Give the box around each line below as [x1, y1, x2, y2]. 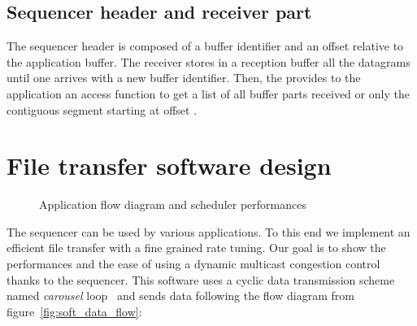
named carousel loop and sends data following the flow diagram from [7, 287, 354, 304]
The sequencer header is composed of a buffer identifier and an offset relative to [7, 37, 404, 54]
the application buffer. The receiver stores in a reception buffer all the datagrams [7, 53, 410, 70]
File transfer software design [7, 149, 332, 182]
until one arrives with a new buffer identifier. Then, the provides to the [7, 69, 361, 86]
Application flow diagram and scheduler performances [39, 196, 306, 213]
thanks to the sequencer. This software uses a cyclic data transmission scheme [7, 271, 395, 288]
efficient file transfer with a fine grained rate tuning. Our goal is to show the [7, 239, 386, 256]
